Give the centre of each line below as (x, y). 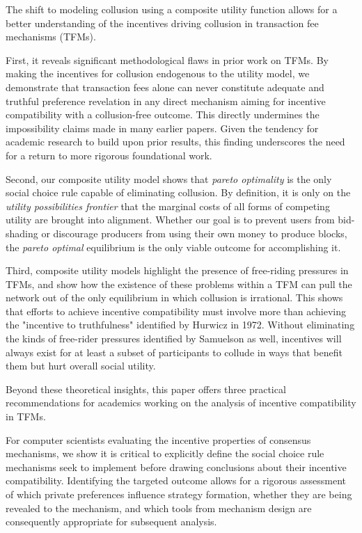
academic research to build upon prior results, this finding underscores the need (175, 142)
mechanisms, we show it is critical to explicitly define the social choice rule (165, 453)
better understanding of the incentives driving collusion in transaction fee (162, 23)
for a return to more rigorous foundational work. (109, 155)
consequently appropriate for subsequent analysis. (111, 522)
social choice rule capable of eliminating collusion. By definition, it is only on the (178, 192)
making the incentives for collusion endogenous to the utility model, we (158, 73)
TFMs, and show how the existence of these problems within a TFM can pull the (179, 284)
